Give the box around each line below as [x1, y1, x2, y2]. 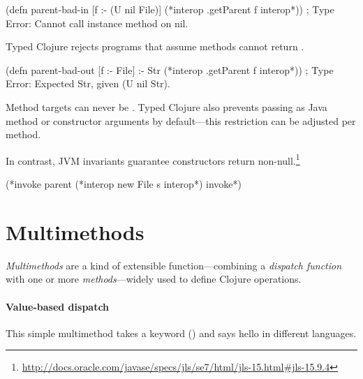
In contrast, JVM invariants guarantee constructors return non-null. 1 [6, 151, 300, 168]
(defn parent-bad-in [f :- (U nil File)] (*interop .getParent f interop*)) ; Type [6, 2, 334, 16]
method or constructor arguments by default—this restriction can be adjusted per [6, 113, 356, 128]
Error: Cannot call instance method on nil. [6, 15, 188, 30]
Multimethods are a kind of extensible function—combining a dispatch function [6, 258, 342, 272]
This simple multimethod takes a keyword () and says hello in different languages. [6, 325, 357, 340]
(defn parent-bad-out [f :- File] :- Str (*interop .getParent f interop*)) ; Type [6, 62, 334, 77]
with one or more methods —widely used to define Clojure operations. [6, 272, 302, 286]
